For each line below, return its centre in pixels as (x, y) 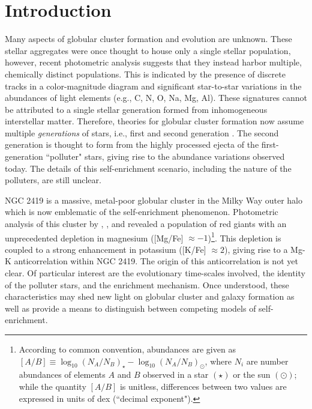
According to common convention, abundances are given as (127, 349)
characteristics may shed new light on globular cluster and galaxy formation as (150, 296)
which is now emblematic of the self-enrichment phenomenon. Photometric (142, 212)
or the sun (252, 374)
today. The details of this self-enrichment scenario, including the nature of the (148, 168)
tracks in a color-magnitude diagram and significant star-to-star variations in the (153, 86)
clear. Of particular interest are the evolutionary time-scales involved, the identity (155, 273)
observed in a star (176, 374)
